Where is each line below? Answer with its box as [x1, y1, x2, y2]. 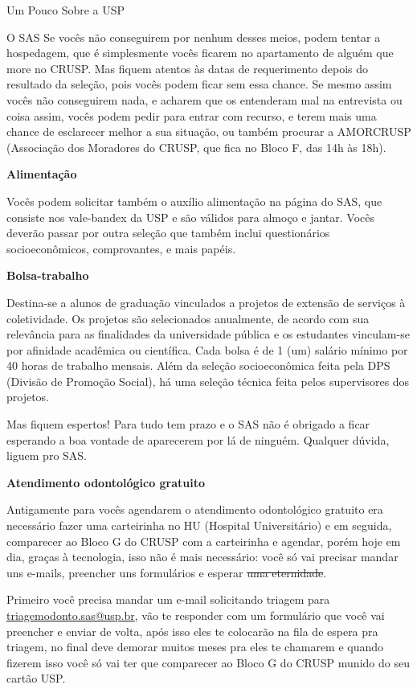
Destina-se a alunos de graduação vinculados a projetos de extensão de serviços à [6, 293, 406, 310]
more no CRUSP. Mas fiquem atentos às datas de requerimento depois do [6, 59, 369, 76]
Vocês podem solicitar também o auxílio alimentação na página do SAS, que [6, 192, 382, 209]
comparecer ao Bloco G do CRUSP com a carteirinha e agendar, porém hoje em [6, 532, 401, 549]
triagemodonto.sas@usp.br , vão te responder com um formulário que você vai [6, 607, 385, 623]
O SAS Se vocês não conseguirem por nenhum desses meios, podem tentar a [6, 28, 381, 45]
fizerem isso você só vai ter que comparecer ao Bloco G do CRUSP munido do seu [6, 654, 410, 671]
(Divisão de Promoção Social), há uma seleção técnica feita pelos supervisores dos [6, 372, 410, 389]
